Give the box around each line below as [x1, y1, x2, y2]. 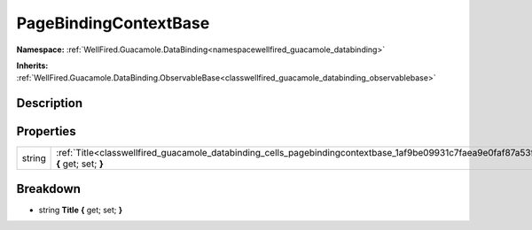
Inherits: [16, 60, 49, 71]
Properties [16, 124, 76, 139]
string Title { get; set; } [38, 204, 123, 215]
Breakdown [16, 181, 82, 196]
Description [16, 96, 83, 111]
